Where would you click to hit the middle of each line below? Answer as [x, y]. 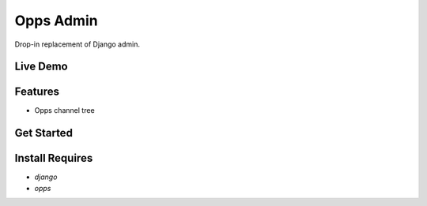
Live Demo [41, 67]
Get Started [43, 133]
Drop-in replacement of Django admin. [77, 44]
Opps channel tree [64, 110]
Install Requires [54, 158]
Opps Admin [56, 21]
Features [37, 92]
